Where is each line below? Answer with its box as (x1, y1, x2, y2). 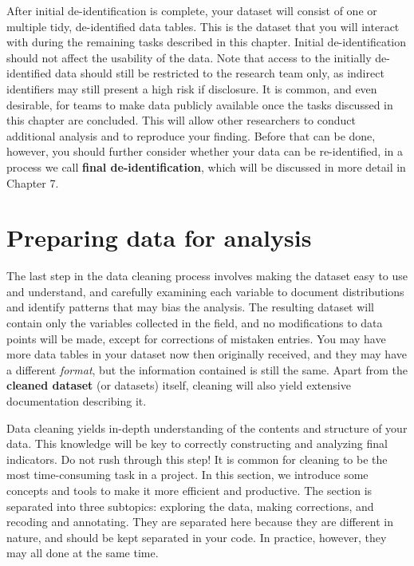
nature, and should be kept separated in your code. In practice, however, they (6, 528, 387, 545)
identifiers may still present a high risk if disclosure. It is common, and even (6, 80, 377, 97)
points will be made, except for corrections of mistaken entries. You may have (6, 330, 386, 346)
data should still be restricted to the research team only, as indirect (55, 65, 384, 81)
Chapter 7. (6, 174, 59, 191)
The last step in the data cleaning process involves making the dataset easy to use (6, 267, 408, 284)
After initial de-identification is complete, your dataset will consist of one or (6, 2, 377, 18)
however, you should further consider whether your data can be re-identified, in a (6, 143, 404, 160)
